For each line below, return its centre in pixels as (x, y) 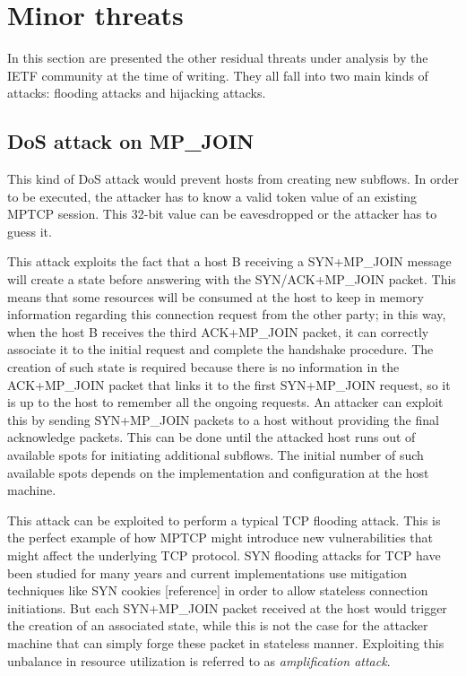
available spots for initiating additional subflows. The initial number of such (216, 455)
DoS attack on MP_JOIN (131, 141)
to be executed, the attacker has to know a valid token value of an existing (212, 196)
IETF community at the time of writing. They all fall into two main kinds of (218, 75)
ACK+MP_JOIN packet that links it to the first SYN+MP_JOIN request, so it (229, 384)
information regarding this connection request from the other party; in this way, (227, 314)
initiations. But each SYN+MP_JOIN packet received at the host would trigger (227, 607)
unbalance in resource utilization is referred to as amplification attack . (199, 660)
